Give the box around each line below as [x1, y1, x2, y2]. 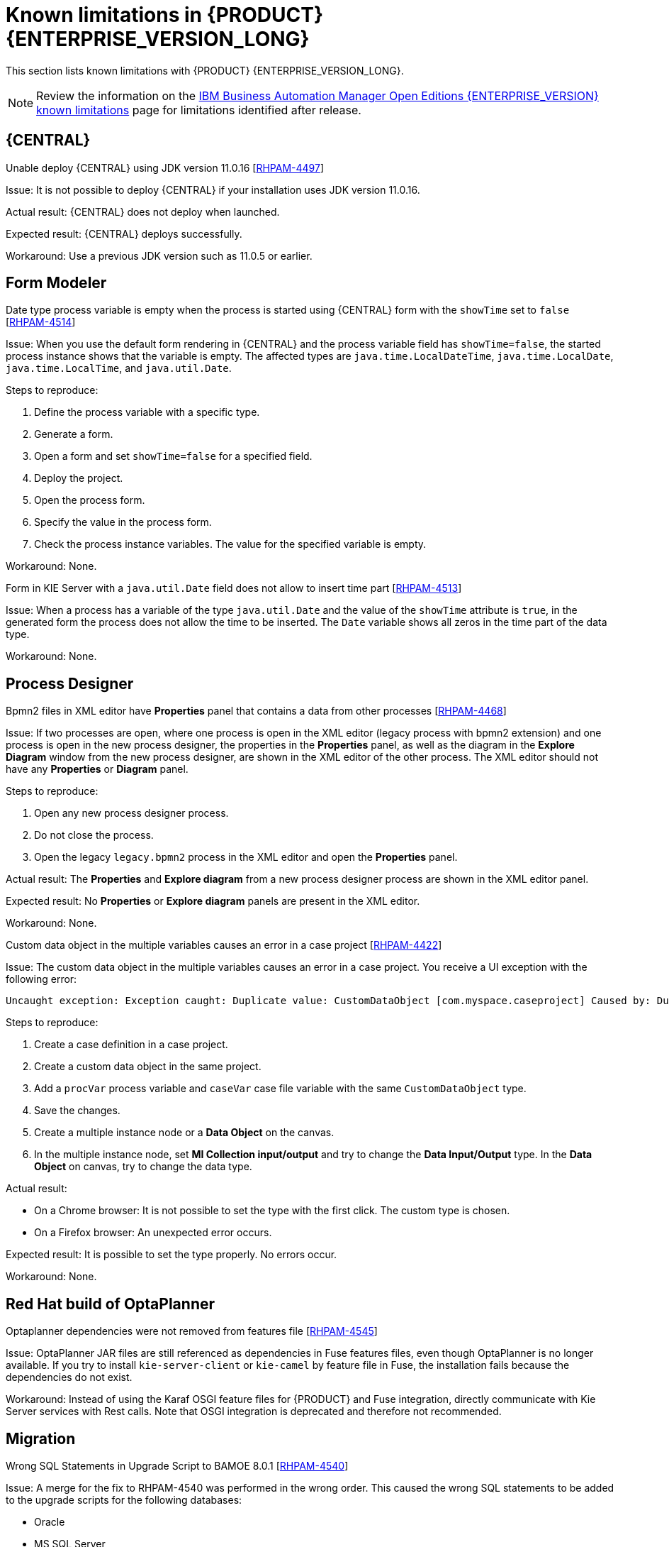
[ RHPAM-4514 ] [6, 316, 76, 329]
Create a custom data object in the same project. [34, 1060, 262, 1073]
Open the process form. [34, 494, 145, 507]
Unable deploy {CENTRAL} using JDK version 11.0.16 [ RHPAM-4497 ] [6, 161, 325, 174]
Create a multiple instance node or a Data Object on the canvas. [34, 1126, 334, 1139]
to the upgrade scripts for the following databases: [6, 1493, 242, 1506]
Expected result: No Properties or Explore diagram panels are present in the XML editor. [6, 895, 420, 908]
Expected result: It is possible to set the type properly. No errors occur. [6, 1248, 337, 1261]
